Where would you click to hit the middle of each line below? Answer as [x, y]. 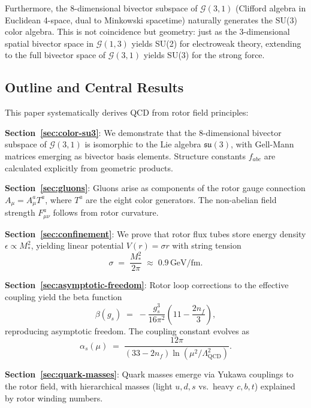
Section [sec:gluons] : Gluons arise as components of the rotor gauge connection [155, 188]
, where [58, 199]
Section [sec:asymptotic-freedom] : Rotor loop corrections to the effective [147, 285]
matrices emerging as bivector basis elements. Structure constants [126, 155]
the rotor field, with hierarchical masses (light [89, 386]
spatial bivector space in [49, 43]
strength [20, 212]
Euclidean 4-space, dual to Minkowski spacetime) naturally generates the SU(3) [151, 19]
